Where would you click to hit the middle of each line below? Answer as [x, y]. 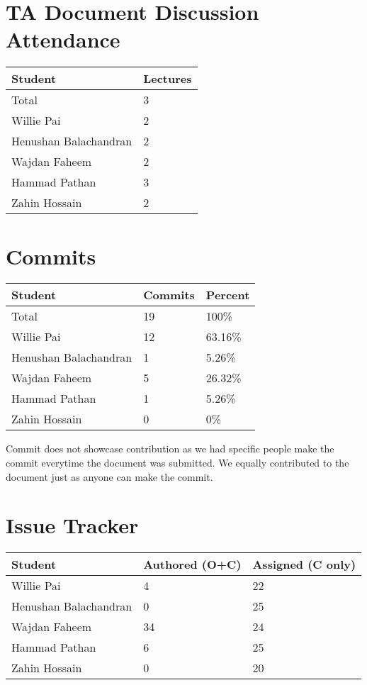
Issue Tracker [72, 525]
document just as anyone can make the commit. [109, 476]
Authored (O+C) [192, 564]
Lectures [168, 79]
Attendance [63, 39]
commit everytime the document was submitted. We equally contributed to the [177, 463]
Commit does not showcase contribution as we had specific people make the [170, 449]
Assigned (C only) [304, 564]
